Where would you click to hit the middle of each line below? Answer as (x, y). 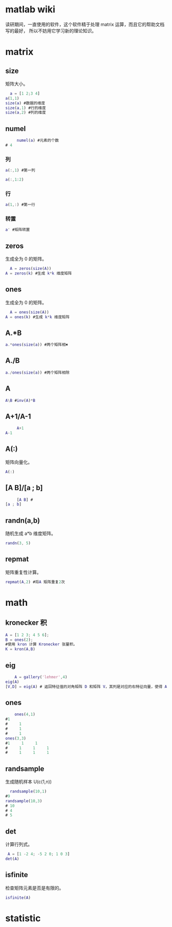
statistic (23, 918)
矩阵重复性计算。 (23, 572)
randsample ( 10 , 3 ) (24, 801)
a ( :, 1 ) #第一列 (20, 171)
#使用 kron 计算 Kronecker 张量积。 (41, 644)
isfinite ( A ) (18, 898)
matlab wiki (30, 10)
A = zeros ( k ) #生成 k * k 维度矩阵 (39, 273)
